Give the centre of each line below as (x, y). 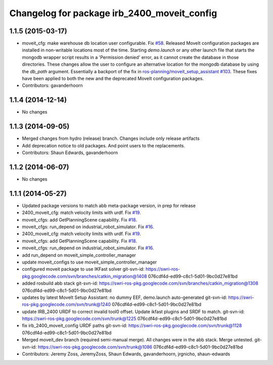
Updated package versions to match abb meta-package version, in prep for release (109, 205)
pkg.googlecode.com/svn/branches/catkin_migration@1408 (84, 276)
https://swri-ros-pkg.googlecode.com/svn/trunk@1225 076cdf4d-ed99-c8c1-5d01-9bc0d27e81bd (124, 319)
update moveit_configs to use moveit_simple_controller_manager (89, 262)
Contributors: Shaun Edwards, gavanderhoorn (70, 152)
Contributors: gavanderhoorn (52, 85)
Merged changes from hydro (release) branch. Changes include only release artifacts (111, 138)
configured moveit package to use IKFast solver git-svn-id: (83, 269)
